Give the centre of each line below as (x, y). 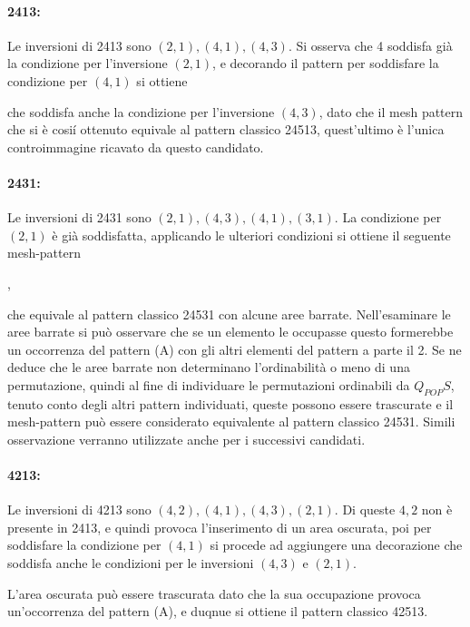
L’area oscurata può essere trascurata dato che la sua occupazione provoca (214, 593)
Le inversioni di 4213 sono (79, 509)
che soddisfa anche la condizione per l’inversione (141, 111)
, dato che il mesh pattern (391, 111)
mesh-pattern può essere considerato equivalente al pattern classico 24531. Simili (231, 421)
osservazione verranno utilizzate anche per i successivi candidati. (186, 439)
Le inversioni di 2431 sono (79, 217)
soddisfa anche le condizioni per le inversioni (131, 563)
